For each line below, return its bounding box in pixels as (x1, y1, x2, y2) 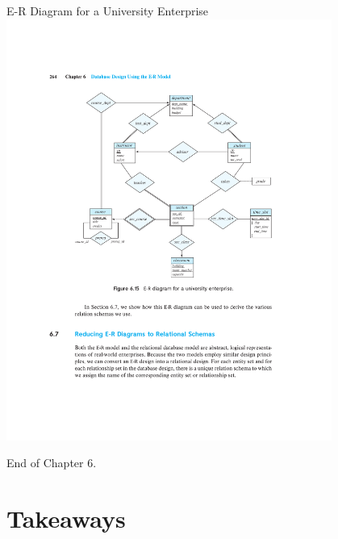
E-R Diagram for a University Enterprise (6, 2, 209, 19)
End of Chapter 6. (6, 454, 97, 471)
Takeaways (6, 501, 126, 534)
